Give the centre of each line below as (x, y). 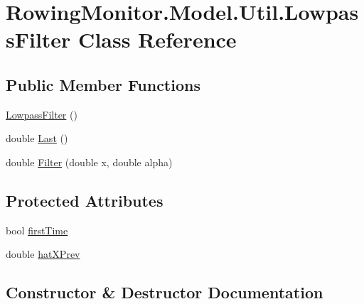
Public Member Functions (103, 84)
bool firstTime (37, 230)
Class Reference (157, 39)
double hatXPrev (43, 254)
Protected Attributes (85, 200)
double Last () (37, 138)
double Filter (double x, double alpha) (89, 162)
